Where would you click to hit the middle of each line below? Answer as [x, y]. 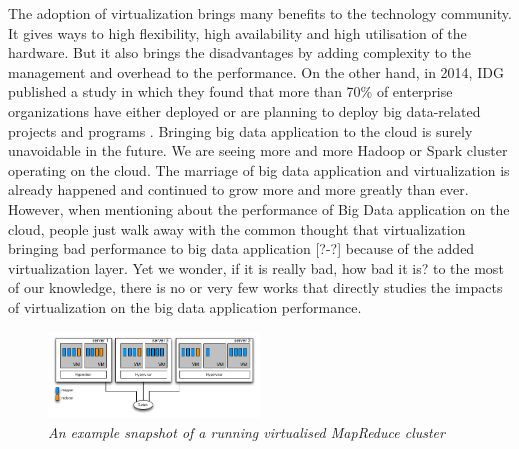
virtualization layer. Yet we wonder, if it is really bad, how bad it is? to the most [256, 267]
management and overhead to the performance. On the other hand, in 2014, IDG [256, 71]
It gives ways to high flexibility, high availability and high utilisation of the [237, 32]
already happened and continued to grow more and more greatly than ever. [238, 189]
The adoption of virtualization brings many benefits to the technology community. [260, 13]
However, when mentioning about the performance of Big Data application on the [259, 208]
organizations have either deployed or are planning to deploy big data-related [244, 110]
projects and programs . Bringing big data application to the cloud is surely [240, 130]
